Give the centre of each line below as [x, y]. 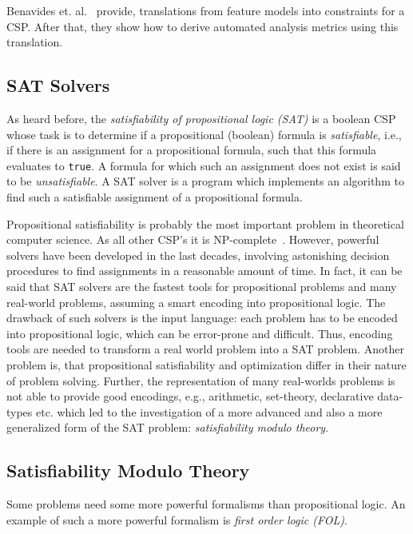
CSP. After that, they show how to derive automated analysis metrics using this [203, 26]
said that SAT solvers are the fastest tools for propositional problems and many [202, 286]
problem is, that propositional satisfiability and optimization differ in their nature [206, 364]
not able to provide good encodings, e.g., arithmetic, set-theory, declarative [190, 396]
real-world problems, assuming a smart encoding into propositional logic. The [196, 302]
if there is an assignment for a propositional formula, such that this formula [192, 150]
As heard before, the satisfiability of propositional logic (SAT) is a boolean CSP [201, 118]
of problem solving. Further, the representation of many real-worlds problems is [201, 380]
